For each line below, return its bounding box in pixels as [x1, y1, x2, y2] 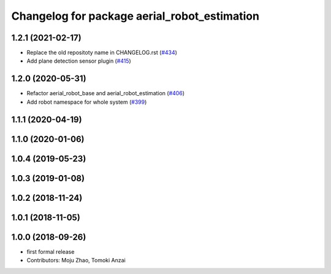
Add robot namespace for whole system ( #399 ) [26, 98, 147, 106]
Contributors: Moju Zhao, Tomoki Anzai [26, 257, 126, 264]
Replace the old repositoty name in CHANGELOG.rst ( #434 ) [26, 49, 178, 57]
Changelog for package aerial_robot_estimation [11, 9, 260, 23]
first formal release [26, 248, 75, 255]
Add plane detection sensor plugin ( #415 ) [26, 57, 131, 65]
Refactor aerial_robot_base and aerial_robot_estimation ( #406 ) [26, 90, 185, 97]
